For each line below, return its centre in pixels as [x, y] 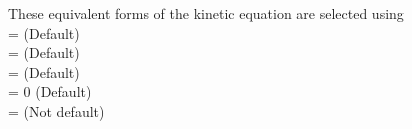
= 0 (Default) [50, 91]
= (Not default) [56, 110]
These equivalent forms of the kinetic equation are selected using [206, 13]
